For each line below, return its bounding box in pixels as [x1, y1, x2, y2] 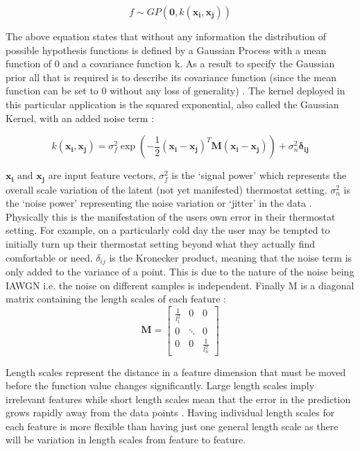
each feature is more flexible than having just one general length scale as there [6, 418, 338, 433]
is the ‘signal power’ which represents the [171, 168, 347, 182]
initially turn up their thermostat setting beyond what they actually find [6, 236, 316, 250]
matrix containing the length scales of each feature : [6, 291, 226, 306]
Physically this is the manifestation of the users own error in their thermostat [6, 209, 336, 223]
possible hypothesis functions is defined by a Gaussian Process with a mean [6, 42, 327, 57]
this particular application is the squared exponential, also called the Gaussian [6, 96, 339, 111]
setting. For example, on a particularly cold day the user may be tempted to [6, 223, 330, 237]
